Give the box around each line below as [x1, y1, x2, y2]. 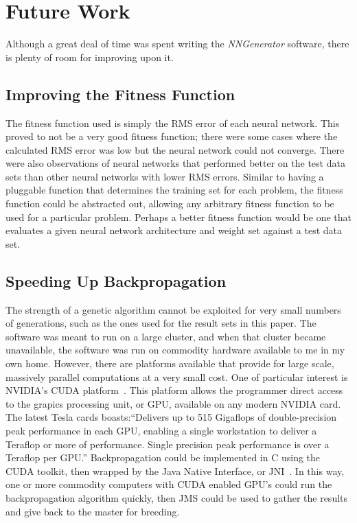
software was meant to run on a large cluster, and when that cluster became [5, 329, 326, 343]
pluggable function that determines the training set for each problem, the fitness [5, 183, 343, 197]
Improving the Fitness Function [5, 83, 235, 104]
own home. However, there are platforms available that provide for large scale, [5, 356, 334, 371]
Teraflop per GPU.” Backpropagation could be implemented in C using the [5, 450, 321, 465]
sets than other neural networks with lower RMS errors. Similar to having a [5, 169, 324, 183]
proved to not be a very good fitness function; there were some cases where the [5, 129, 338, 143]
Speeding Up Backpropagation [5, 270, 227, 291]
